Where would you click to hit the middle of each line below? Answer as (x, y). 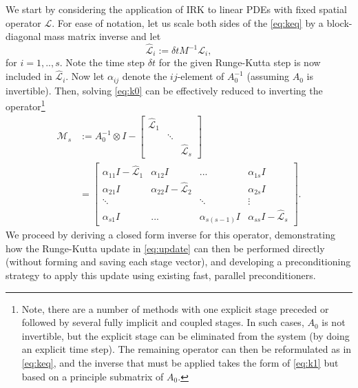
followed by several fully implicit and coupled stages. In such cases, (163, 322)
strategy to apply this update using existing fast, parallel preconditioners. (161, 275)
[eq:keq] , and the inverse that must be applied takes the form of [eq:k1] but (180, 363)
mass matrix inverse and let (103, 36)
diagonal (23, 36)
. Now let (85, 76)
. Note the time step (102, 62)
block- (339, 22)
